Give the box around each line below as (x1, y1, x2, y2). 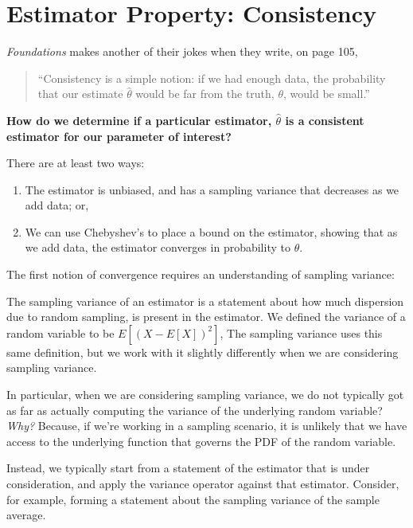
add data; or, (25, 197, 89, 213)
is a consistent (285, 111, 364, 128)
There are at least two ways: (6, 154, 145, 171)
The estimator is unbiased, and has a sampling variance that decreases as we (25, 181, 399, 198)
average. (6, 506, 46, 523)
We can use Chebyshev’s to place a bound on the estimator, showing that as (25, 223, 398, 240)
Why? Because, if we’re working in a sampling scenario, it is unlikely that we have (6, 417, 407, 434)
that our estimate (37, 85, 123, 102)
